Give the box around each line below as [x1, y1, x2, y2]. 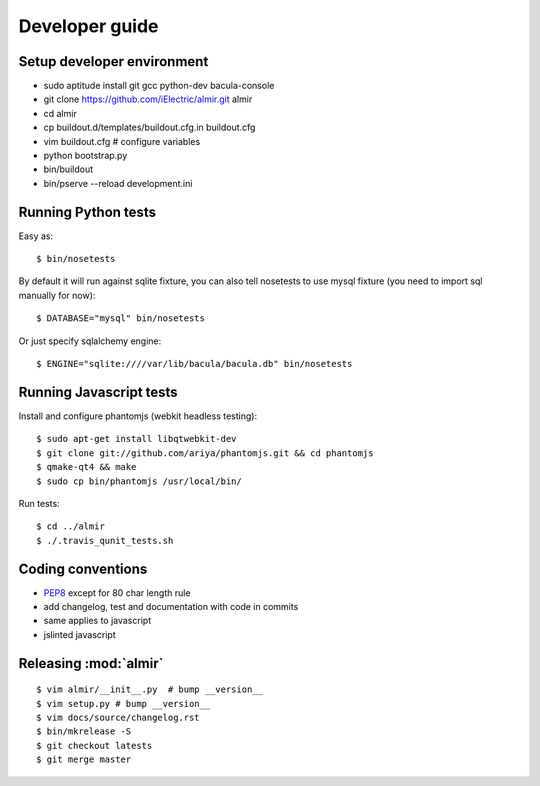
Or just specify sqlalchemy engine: [18, 335, 162, 347]
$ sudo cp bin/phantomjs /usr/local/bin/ [36, 475, 242, 487]
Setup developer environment [18, 53, 209, 70]
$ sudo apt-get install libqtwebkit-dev [36, 433, 237, 445]
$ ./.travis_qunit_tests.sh [36, 535, 174, 546]
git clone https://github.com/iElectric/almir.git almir [43, 93, 253, 105]
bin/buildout [43, 163, 94, 175]
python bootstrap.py [43, 150, 128, 162]
